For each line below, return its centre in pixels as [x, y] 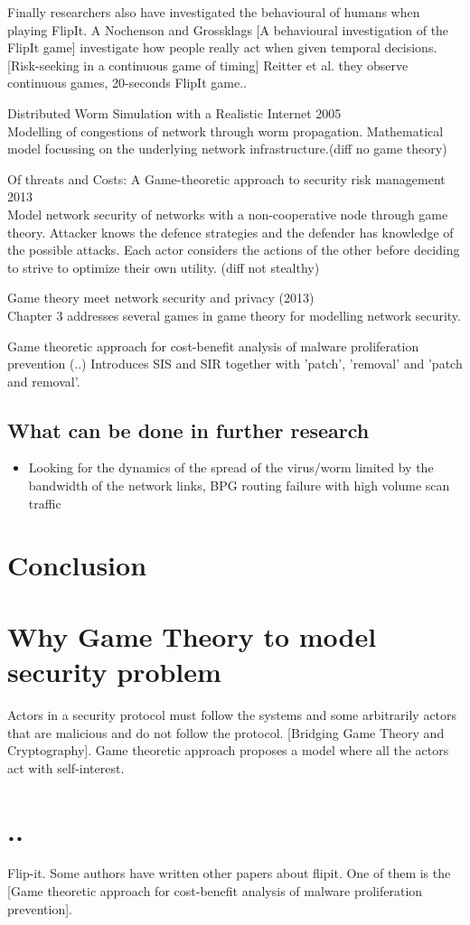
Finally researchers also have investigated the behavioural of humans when [214, 12]
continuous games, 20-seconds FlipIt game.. [127, 83]
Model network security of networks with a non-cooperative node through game [228, 214]
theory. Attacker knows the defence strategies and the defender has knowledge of [230, 232]
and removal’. [44, 381]
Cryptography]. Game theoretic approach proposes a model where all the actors [228, 750]
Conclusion [77, 565]
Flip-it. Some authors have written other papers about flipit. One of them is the [229, 873]
